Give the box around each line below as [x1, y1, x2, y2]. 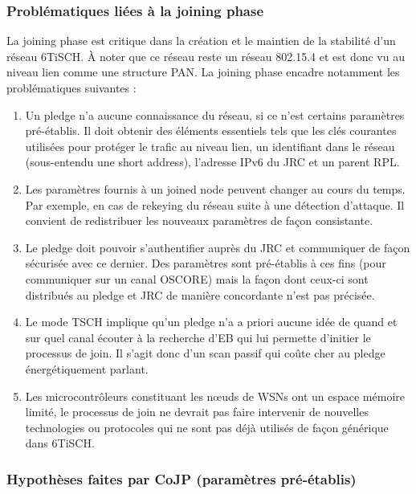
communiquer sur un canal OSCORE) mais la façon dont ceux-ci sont [25, 270, 369, 287]
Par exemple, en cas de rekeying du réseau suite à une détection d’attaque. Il [25, 196, 405, 213]
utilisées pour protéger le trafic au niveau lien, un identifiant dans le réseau [25, 137, 395, 154]
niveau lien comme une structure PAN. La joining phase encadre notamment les [6, 63, 400, 80]
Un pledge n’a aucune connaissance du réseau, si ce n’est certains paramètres [25, 106, 405, 123]
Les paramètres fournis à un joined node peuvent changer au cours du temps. [25, 180, 406, 197]
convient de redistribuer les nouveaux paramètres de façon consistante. [25, 212, 373, 229]
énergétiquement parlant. [25, 360, 149, 377]
